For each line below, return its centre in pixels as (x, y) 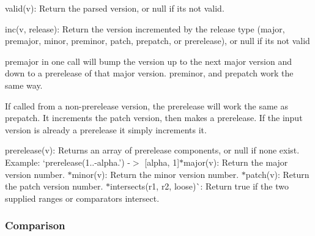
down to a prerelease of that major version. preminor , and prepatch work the (149, 73)
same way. (24, 85)
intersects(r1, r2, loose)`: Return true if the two (199, 186)
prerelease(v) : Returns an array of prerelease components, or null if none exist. (152, 150)
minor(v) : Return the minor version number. (155, 174)
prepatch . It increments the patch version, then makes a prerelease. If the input (154, 118)
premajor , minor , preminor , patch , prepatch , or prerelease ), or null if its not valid (157, 41)
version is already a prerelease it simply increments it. (106, 129)
